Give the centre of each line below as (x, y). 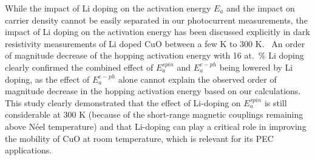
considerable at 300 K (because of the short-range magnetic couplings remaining (154, 114)
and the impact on (261, 8)
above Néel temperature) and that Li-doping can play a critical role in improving (156, 126)
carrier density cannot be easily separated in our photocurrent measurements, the (156, 20)
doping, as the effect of (47, 79)
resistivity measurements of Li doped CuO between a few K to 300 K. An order (155, 43)
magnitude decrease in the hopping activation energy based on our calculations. (153, 91)
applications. (29, 150)
